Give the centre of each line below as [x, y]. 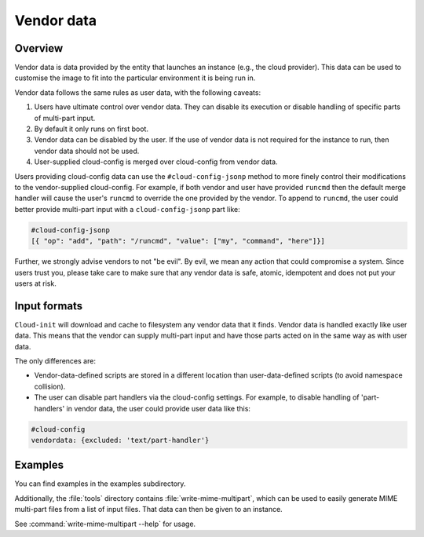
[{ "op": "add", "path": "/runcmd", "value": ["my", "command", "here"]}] [178, 241]
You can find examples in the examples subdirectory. [100, 484]
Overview [39, 48]
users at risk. [35, 283]
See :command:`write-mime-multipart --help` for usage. [105, 524]
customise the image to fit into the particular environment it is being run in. [135, 78]
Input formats [49, 306]
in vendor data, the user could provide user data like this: [159, 408]
